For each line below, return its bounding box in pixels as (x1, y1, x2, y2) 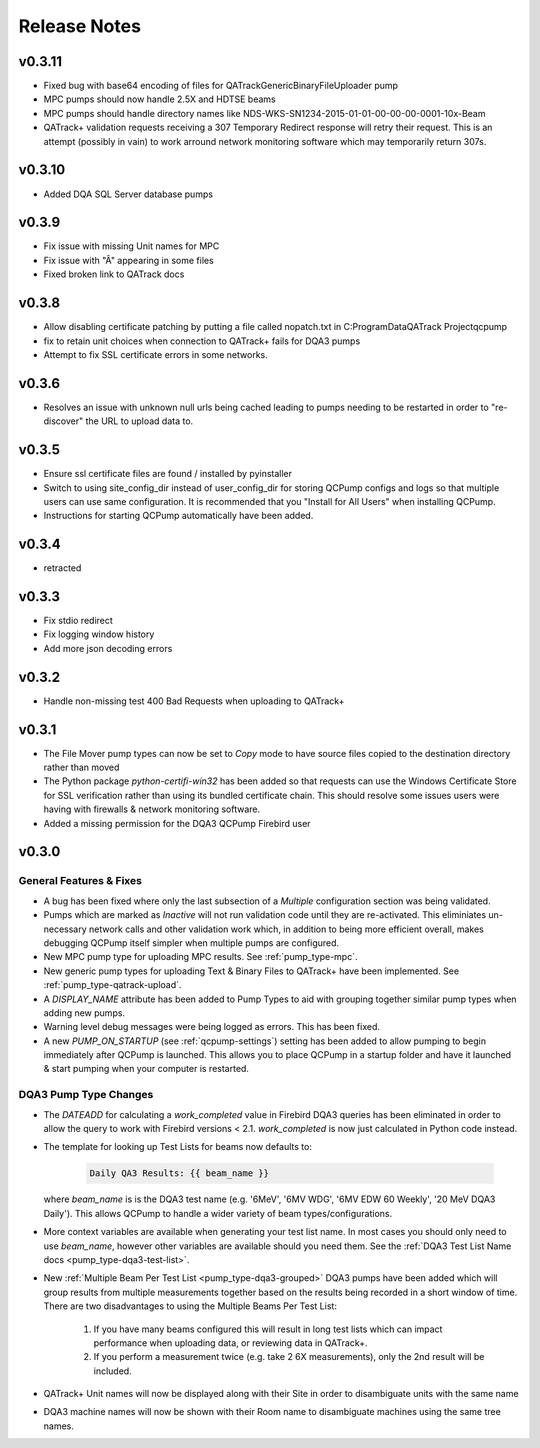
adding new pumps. (43, 1006, 125, 1019)
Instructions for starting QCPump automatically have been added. (43, 510, 314, 522)
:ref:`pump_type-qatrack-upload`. (43, 979, 182, 991)
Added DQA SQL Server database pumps (43, 188, 214, 200)
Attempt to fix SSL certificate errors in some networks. (43, 348, 269, 360)
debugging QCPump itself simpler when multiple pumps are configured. (43, 936, 340, 949)
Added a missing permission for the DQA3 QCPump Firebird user (43, 817, 311, 829)
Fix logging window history (43, 628, 155, 640)
